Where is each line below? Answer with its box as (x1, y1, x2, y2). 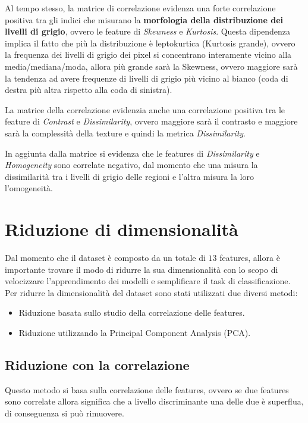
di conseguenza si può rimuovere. (5, 406, 124, 419)
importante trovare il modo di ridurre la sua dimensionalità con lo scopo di (5, 263, 278, 275)
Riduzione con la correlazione (5, 355, 190, 374)
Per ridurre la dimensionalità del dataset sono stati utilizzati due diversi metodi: (5, 286, 298, 298)
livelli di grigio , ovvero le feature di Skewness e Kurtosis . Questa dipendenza (5, 25, 291, 38)
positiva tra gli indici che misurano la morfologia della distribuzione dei (5, 13, 284, 26)
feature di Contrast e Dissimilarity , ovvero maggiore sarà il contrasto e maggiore (5, 115, 298, 127)
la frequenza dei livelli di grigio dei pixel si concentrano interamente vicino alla (5, 48, 292, 61)
